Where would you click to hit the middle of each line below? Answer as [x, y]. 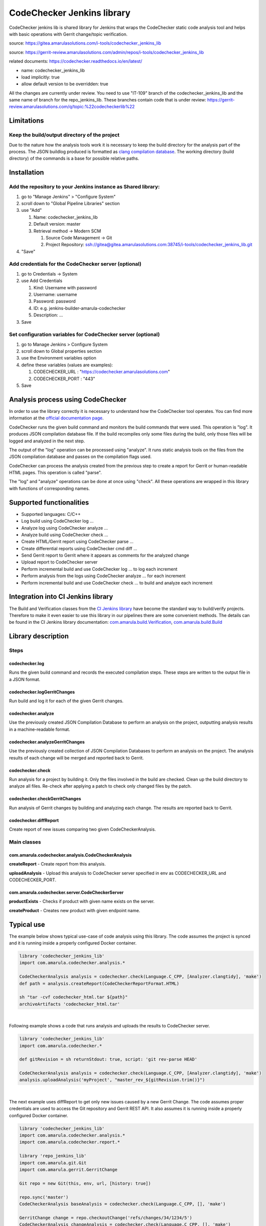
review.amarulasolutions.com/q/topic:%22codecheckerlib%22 [72, 107]
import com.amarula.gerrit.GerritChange [68, 1169]
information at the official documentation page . [56, 418]
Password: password [55, 301]
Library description [39, 636]
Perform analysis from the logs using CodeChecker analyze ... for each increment [103, 576]
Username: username [55, 294]
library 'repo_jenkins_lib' [53, 1156]
